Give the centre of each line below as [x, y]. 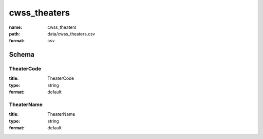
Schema [22, 55]
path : [15, 34]
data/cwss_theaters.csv [71, 34]
